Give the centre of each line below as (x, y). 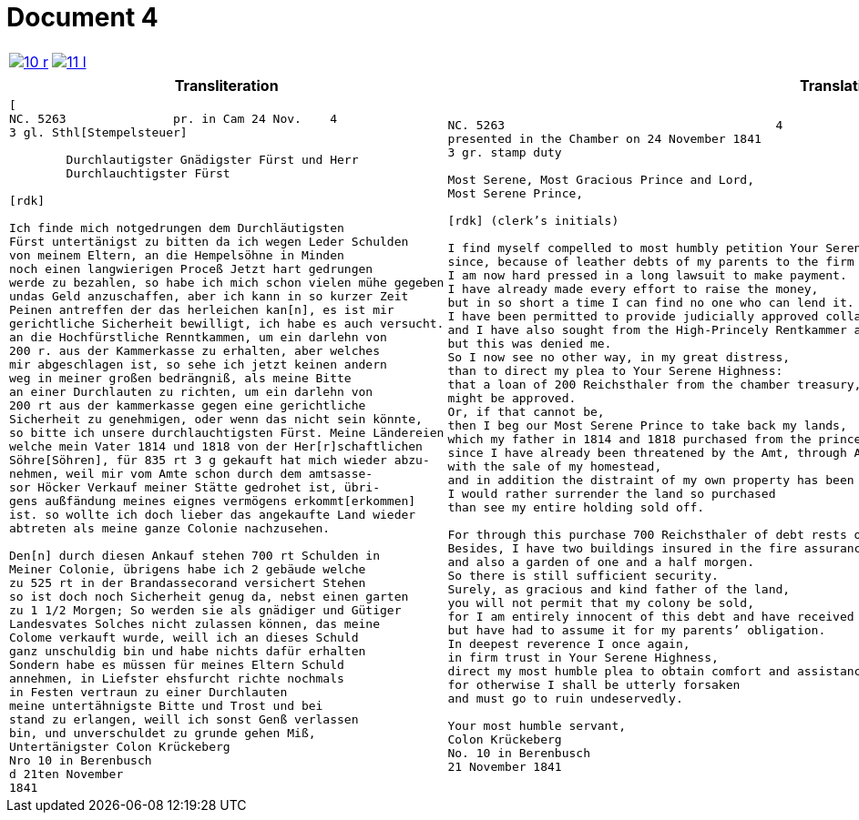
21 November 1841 (505, 767)
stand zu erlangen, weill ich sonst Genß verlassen (184, 719)
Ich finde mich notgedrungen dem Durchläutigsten (177, 228)
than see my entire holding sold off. (576, 508)
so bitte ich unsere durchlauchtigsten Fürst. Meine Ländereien (227, 432)
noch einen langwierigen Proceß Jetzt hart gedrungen (191, 268)
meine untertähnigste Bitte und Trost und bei (166, 705)
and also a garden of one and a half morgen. (601, 562)
